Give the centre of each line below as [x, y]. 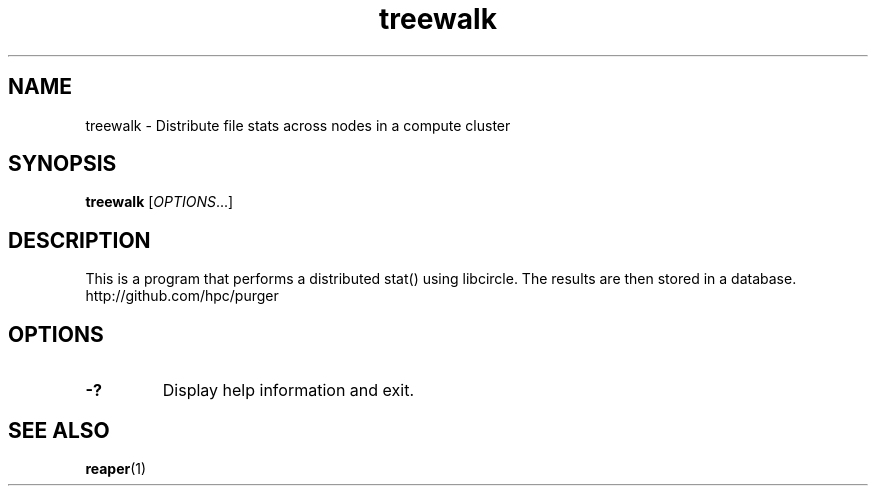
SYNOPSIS [62, 164]
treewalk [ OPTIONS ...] [159, 202]
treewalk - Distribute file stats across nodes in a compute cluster [298, 125]
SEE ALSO [59, 430]
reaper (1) [116, 468]
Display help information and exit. [288, 390]
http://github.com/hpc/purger [182, 296]
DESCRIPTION [79, 240]
